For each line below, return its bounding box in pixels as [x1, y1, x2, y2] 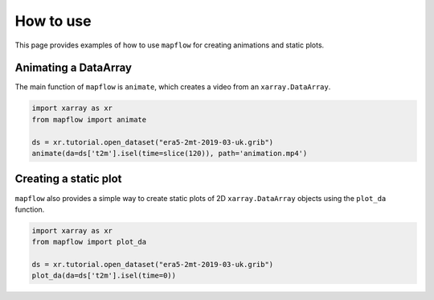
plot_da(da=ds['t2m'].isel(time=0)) [31, 271, 177, 281]
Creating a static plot [14, 172, 122, 186]
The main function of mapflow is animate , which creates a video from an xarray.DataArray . [14, 82, 331, 92]
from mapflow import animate [31, 115, 147, 124]
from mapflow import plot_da [31, 237, 147, 247]
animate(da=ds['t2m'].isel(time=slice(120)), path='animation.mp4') [31, 149, 308, 158]
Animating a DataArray [14, 61, 133, 75]
